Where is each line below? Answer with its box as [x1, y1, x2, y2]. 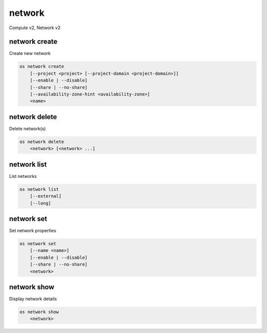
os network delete [19, 139, 64, 144]
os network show [19, 309, 59, 315]
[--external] [30, 193, 62, 199]
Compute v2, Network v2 [9, 25, 61, 31]
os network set [19, 241, 56, 247]
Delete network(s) [9, 125, 46, 131]
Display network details [9, 296, 57, 302]
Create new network [9, 50, 51, 56]
